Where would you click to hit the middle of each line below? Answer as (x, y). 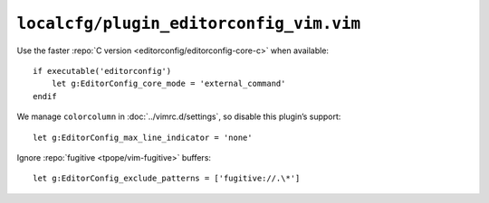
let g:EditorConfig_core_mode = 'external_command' (168, 84)
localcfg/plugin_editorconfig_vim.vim (189, 23)
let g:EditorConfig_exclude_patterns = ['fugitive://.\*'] (167, 179)
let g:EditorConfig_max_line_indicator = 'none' (143, 137)
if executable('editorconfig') (102, 71)
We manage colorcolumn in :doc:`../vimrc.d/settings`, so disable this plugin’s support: (179, 116)
